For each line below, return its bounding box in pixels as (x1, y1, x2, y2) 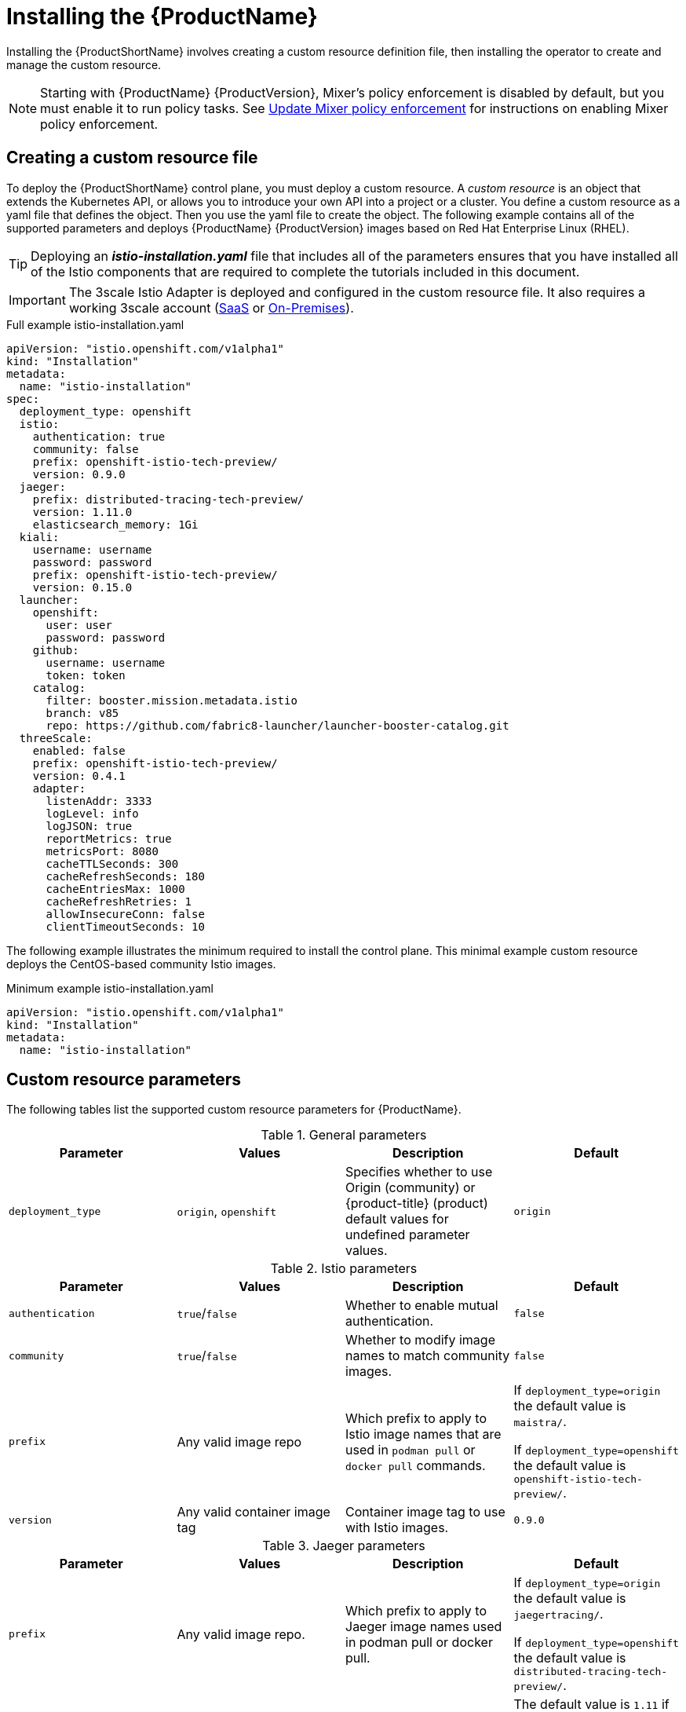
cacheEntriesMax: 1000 (46, 882, 185, 895)
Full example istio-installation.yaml (6, 317, 184, 331)
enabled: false (32, 744, 126, 757)
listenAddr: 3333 (46, 794, 152, 807)
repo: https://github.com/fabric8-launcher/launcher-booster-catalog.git (46, 719, 509, 732)
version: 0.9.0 (32, 467, 126, 481)
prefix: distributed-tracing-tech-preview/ (32, 492, 305, 506)
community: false (32, 442, 139, 455)
